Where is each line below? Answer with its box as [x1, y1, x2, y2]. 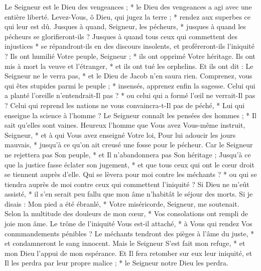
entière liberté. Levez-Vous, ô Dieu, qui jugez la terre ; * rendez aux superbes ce [5, 11, 251, 22]
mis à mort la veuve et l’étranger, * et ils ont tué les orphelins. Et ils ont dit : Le [5, 60, 253, 71]
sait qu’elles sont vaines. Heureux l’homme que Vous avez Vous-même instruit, [5, 120, 245, 130]
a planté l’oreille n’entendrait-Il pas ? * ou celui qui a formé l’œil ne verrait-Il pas [5, 90, 255, 101]
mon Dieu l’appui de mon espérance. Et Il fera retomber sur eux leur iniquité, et [5, 247, 252, 258]
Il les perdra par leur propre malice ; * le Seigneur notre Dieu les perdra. [5, 257, 228, 268]
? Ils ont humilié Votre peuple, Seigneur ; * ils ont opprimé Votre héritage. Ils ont [5, 50, 255, 61]
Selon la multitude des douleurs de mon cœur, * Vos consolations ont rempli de [5, 208, 248, 219]
